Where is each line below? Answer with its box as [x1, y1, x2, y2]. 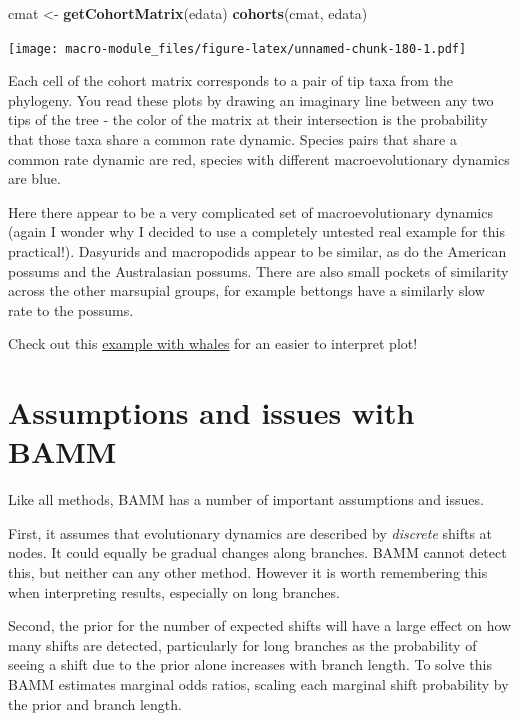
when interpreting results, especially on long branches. [8, 581, 340, 602]
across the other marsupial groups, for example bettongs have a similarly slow [8, 280, 485, 301]
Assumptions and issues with [8, 392, 415, 433]
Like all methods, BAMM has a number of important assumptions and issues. [8, 489, 484, 510]
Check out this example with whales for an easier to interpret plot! [8, 333, 418, 354]
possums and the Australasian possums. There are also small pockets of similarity [8, 260, 509, 281]
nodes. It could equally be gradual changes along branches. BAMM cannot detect [8, 542, 507, 563]
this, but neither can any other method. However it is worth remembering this [8, 562, 488, 583]
